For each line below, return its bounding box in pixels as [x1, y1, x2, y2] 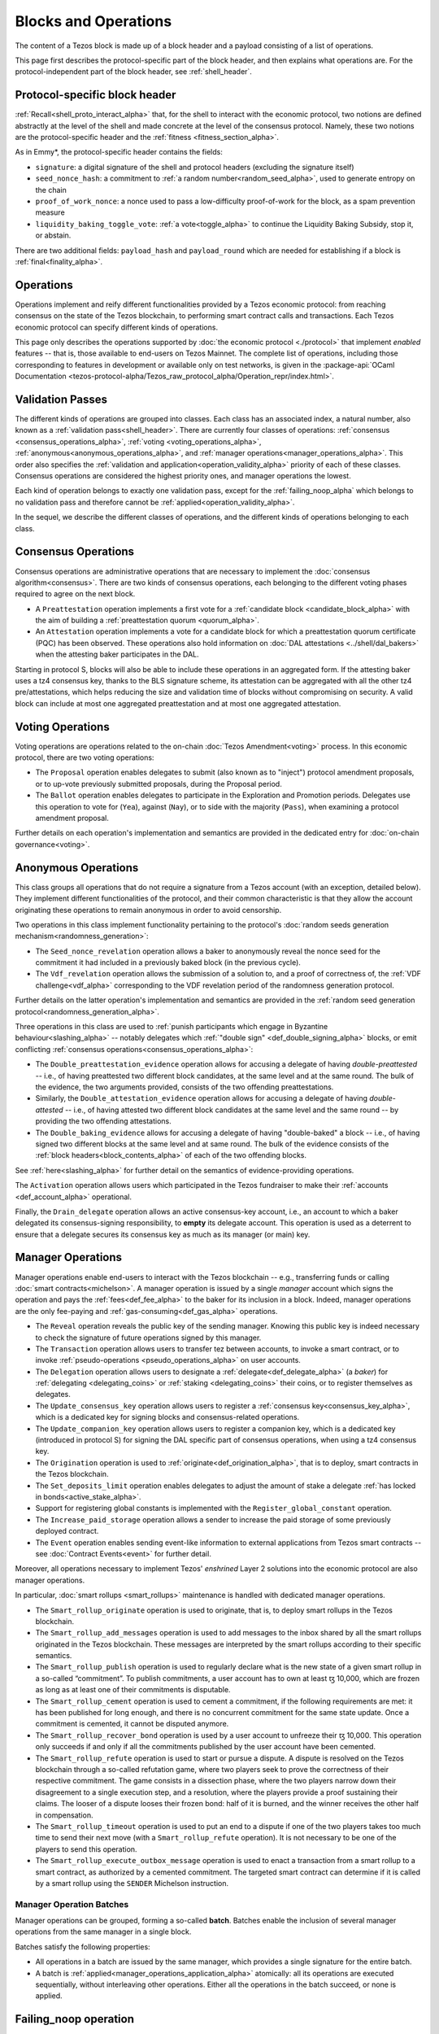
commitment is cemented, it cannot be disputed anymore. [35, 1719, 229, 1729]
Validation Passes [15, 392, 108, 406]
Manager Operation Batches [15, 1898, 129, 1910]
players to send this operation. [35, 1844, 137, 1854]
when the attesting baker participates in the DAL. [35, 649, 199, 659]
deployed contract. [35, 1526, 99, 1536]
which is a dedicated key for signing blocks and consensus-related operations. [35, 1412, 300, 1422]
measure [35, 207, 65, 217]
